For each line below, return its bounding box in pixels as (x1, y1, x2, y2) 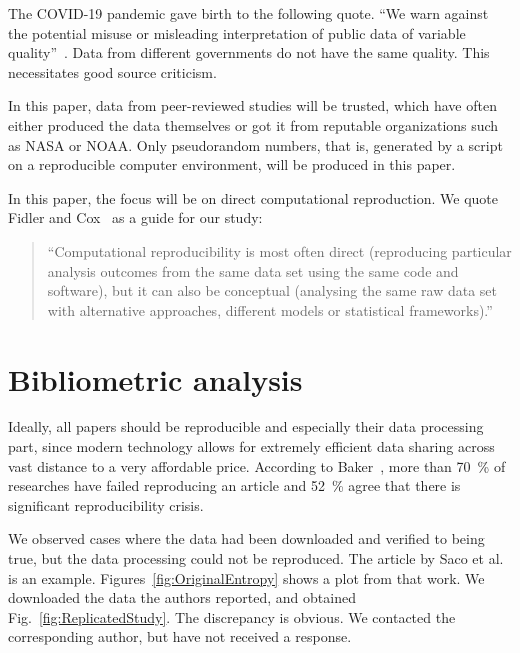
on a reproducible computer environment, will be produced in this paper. (8, 154, 456, 175)
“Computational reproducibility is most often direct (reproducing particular (47, 240, 512, 261)
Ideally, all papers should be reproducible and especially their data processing (8, 416, 484, 437)
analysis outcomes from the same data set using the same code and (47, 260, 459, 281)
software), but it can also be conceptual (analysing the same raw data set (47, 280, 497, 301)
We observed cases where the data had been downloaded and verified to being (8, 528, 485, 549)
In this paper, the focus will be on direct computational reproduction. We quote (8, 187, 498, 208)
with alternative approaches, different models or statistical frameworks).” (47, 299, 493, 320)
